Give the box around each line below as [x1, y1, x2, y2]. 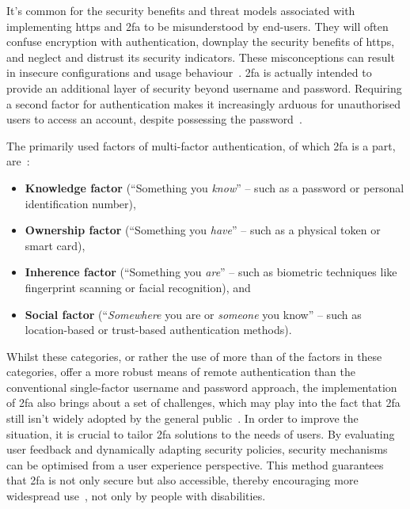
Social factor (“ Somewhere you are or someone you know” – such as [25, 306, 362, 322]
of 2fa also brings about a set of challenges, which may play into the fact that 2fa [6, 394, 401, 411]
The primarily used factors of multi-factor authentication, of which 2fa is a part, [6, 137, 396, 154]
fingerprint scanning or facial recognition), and [25, 279, 251, 295]
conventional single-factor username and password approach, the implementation [6, 378, 397, 395]
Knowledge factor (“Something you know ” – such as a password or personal [25, 179, 404, 196]
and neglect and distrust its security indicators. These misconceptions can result [6, 48, 395, 65]
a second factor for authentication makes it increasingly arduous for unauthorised [6, 95, 401, 112]
